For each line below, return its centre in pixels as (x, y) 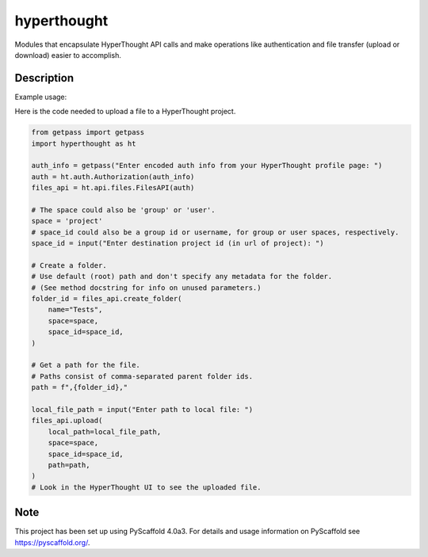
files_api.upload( (67, 421)
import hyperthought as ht (84, 143)
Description (44, 78)
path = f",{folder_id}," (80, 387)
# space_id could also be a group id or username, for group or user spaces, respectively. (215, 232)
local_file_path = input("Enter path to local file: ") (142, 409)
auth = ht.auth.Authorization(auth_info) (113, 177)
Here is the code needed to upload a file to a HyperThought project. (125, 112)
